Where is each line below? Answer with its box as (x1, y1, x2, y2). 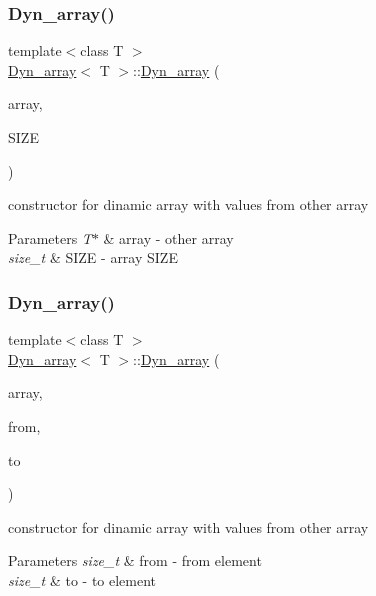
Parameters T (8, 227, 92, 248)
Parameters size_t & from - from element (8, 550, 262, 571)
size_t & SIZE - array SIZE (8, 247, 178, 268)
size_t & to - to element (8, 569, 157, 590)
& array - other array (103, 227, 234, 248)
